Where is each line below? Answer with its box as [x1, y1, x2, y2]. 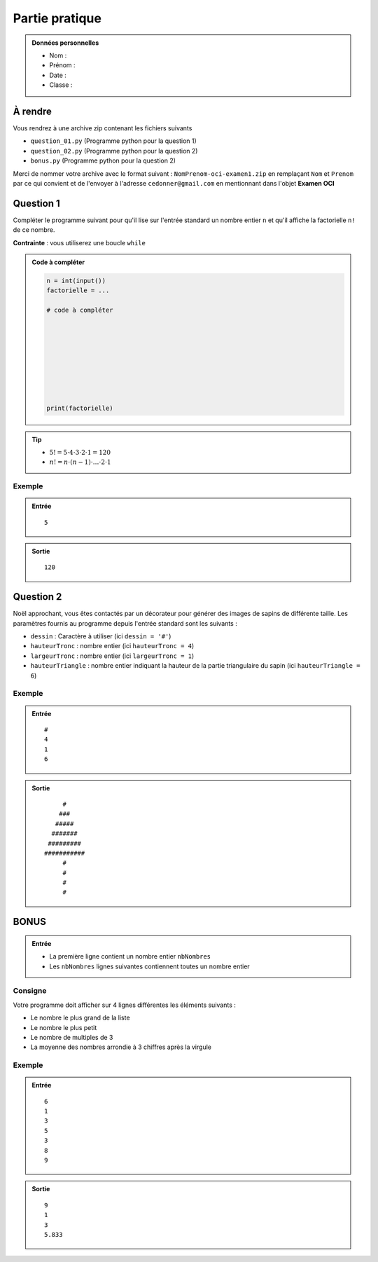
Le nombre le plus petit [30, 1023, 97, 1031]
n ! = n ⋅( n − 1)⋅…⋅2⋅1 [49, 458, 111, 466]
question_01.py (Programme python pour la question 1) [30, 137, 197, 145]
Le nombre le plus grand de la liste [30, 1013, 130, 1022]
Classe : [49, 81, 73, 89]
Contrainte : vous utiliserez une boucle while [13, 238, 146, 247]
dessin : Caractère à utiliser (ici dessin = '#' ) [30, 632, 171, 640]
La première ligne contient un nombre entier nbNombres [49, 952, 211, 961]
